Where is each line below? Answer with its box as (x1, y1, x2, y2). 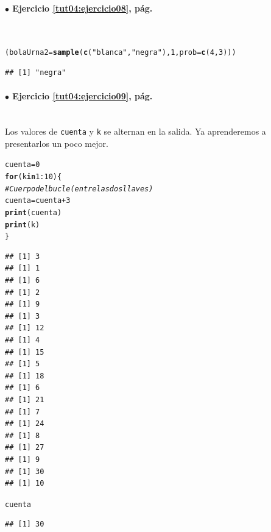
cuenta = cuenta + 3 (5, 196, 71, 205)
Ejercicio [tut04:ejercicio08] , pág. (12, 1, 153, 14)
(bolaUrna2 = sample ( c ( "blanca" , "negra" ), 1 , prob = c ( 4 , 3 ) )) (5, 48, 236, 57)
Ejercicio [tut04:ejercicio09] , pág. (12, 90, 153, 102)
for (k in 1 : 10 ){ (5, 172, 62, 181)
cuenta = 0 (5, 160, 40, 169)
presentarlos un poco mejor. (5, 137, 108, 149)
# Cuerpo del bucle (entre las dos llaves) (5, 184, 153, 193)
